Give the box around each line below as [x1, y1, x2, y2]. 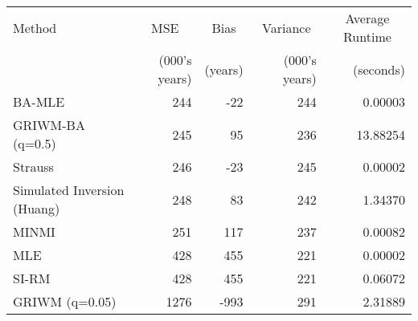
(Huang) [13, 199, 60, 217]
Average [345, 9, 390, 27]
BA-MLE [13, 92, 65, 111]
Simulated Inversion [13, 181, 125, 199]
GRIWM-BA [13, 116, 85, 134]
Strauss [13, 157, 54, 176]
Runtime [343, 27, 391, 46]
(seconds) [352, 59, 405, 79]
